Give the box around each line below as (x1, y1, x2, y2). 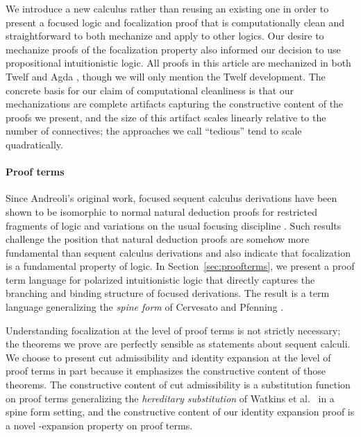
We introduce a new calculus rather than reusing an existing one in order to (6, 1, 329, 15)
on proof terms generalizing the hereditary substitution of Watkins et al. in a (6, 391, 335, 405)
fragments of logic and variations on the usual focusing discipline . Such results (6, 218, 342, 232)
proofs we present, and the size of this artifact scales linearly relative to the (6, 110, 326, 124)
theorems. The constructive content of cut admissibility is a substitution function (6, 377, 351, 392)
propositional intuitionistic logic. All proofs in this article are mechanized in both (6, 55, 351, 70)
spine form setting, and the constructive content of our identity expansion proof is (6, 404, 355, 419)
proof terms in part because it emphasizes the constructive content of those (6, 363, 326, 378)
